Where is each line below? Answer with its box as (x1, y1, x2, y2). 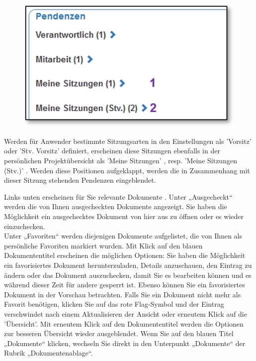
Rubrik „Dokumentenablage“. (4, 348, 93, 358)
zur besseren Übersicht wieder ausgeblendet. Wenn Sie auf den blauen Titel (4, 328, 234, 339)
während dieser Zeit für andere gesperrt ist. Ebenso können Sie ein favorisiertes (4, 279, 245, 290)
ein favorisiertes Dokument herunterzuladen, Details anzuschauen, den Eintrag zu (4, 259, 252, 270)
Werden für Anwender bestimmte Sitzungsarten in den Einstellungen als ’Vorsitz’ (4, 135, 252, 146)
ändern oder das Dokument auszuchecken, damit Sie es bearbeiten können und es (4, 269, 252, 280)
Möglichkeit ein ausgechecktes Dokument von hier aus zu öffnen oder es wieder (4, 211, 244, 221)
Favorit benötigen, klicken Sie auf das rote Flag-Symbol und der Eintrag (4, 299, 224, 309)
